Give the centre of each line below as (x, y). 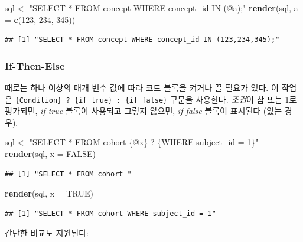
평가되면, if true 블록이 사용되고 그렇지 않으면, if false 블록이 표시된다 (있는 (144, 111)
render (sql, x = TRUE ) (49, 193)
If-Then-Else (35, 65)
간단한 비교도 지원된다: (47, 233)
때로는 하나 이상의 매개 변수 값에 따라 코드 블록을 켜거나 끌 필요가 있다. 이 (142, 87)
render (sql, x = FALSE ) (50, 154)
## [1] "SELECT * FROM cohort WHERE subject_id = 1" (110, 213)
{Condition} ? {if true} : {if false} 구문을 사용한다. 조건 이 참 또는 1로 (156, 99)
